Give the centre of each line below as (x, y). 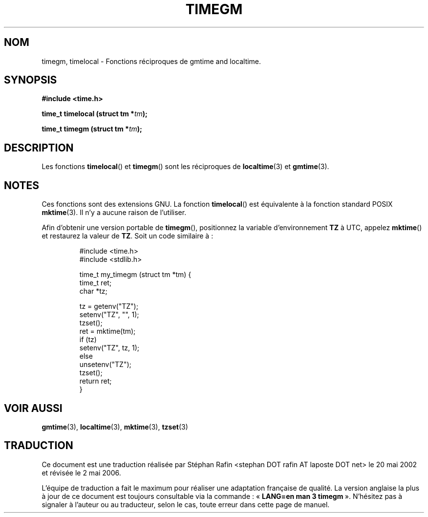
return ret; (96, 381)
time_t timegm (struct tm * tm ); (92, 129)
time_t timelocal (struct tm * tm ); (95, 114)
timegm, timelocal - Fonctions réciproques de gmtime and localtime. (151, 61)
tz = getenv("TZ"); (109, 306)
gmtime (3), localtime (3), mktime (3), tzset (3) (115, 427)
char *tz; (93, 291)
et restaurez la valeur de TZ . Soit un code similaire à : (128, 236)
